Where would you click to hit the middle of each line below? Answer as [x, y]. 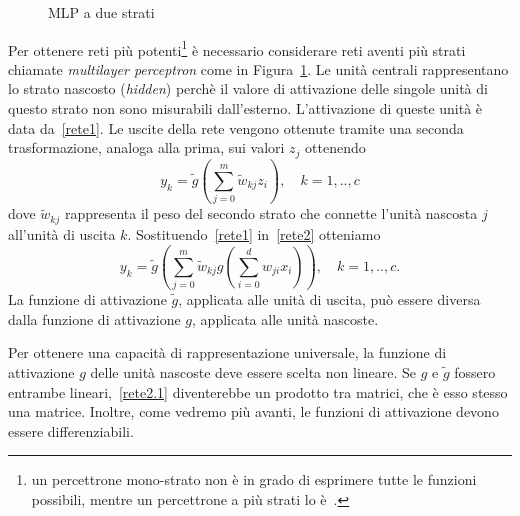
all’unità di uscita [62, 233]
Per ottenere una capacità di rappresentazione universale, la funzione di [227, 352]
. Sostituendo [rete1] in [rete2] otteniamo [254, 233]
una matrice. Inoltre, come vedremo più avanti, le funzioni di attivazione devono [253, 411]
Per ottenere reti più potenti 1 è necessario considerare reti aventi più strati [237, 48]
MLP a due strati [101, 12]
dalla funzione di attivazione [94, 318]
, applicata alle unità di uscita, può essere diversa [329, 299]
